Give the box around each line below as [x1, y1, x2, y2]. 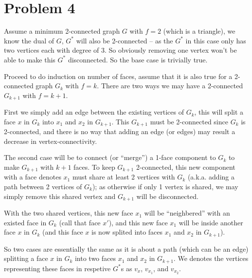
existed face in [4, 217, 47, 227]
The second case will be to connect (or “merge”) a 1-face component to [4, 152, 216, 162]
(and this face [42, 227, 83, 237]
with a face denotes [4, 172, 61, 182]
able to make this [4, 54, 55, 64]
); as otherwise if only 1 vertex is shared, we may [92, 181, 238, 192]
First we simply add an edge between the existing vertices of [4, 107, 184, 117]
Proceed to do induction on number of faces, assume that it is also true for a [4, 71, 233, 81]
